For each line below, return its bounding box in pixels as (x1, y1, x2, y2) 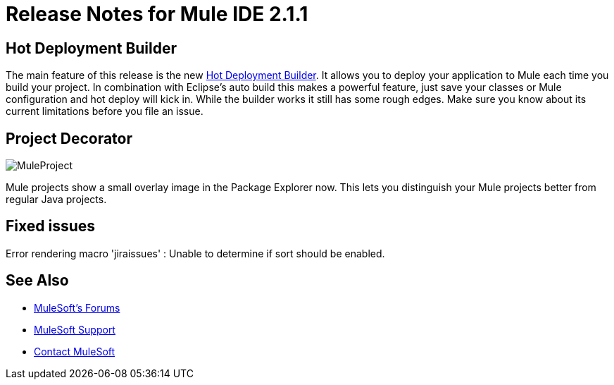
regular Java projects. (6, 193, 107, 206)
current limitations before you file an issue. (6, 105, 203, 118)
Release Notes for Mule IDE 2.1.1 (6, 2, 308, 26)
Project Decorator (6, 129, 133, 147)
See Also (6, 271, 69, 290)
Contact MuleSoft (34, 345, 115, 357)
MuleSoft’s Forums (34, 301, 120, 314)
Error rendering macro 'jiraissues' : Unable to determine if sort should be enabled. (6, 247, 385, 259)
